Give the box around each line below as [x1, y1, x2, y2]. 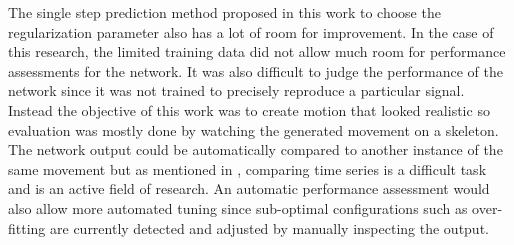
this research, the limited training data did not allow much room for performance [8, 41, 506, 62]
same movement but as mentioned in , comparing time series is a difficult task [8, 158, 487, 179]
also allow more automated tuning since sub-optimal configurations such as [8, 197, 468, 218]
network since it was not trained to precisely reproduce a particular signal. [8, 80, 465, 101]
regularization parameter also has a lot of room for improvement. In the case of [8, 21, 494, 42]
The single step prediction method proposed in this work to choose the [8, 2, 441, 22]
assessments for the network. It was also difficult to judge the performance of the [8, 60, 503, 81]
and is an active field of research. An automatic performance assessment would [8, 178, 490, 199]
